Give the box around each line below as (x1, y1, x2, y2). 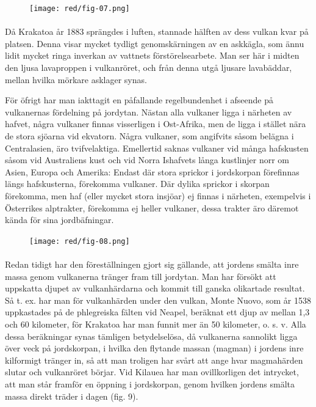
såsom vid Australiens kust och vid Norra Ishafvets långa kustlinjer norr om (5, 153, 289, 166)
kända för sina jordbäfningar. (5, 213, 114, 226)
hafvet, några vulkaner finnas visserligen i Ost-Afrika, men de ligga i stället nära (5, 117, 306, 130)
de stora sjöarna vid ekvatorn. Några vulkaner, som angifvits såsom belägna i (5, 130, 294, 142)
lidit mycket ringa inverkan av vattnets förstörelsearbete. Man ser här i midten (5, 49, 300, 62)
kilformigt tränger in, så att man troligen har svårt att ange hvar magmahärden (5, 353, 303, 366)
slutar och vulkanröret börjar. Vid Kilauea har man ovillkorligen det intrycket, (5, 365, 299, 378)
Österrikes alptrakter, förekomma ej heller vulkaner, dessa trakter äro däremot (5, 201, 299, 214)
